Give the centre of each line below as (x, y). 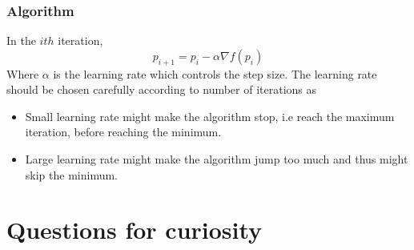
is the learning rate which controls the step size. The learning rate (215, 73)
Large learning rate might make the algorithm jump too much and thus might (217, 158)
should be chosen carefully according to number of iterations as (162, 89)
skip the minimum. (71, 174)
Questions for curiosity (135, 230)
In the (21, 40)
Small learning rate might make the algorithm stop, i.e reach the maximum (210, 116)
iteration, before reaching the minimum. (123, 132)
